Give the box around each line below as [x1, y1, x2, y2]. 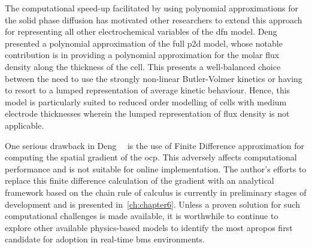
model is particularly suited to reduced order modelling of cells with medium [5, 95, 287, 108]
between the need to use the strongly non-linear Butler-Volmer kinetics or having [5, 72, 302, 84]
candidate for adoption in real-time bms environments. [5, 233, 205, 245]
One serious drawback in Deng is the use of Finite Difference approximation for [5, 139, 305, 151]
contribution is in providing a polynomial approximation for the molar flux [5, 48, 280, 61]
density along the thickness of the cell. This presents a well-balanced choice [5, 60, 281, 72]
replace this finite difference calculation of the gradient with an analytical [5, 174, 274, 187]
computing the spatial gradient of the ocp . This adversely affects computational [5, 151, 297, 163]
